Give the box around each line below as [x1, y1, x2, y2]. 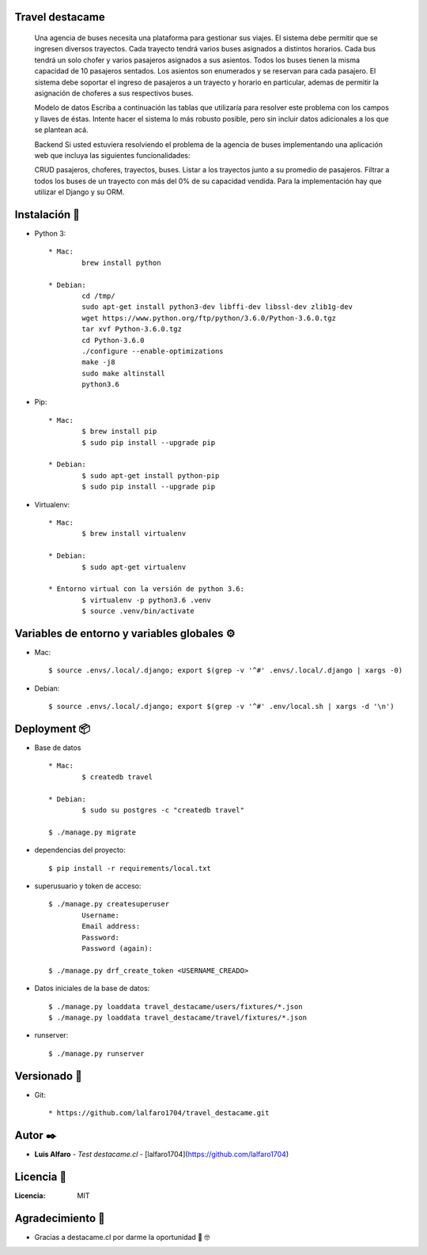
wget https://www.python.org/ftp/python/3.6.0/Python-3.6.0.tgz [81, 313, 336, 322]
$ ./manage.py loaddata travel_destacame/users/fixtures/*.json [48, 1002, 304, 1011]
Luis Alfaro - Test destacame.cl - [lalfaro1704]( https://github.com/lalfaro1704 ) [34, 1149, 289, 1159]
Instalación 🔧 [14, 208, 81, 221]
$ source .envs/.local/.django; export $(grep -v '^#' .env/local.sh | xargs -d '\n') [48, 702, 395, 711]
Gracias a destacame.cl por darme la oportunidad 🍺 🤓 [34, 1232, 210, 1242]
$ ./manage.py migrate [48, 827, 137, 837]
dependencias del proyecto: [34, 846, 126, 855]
